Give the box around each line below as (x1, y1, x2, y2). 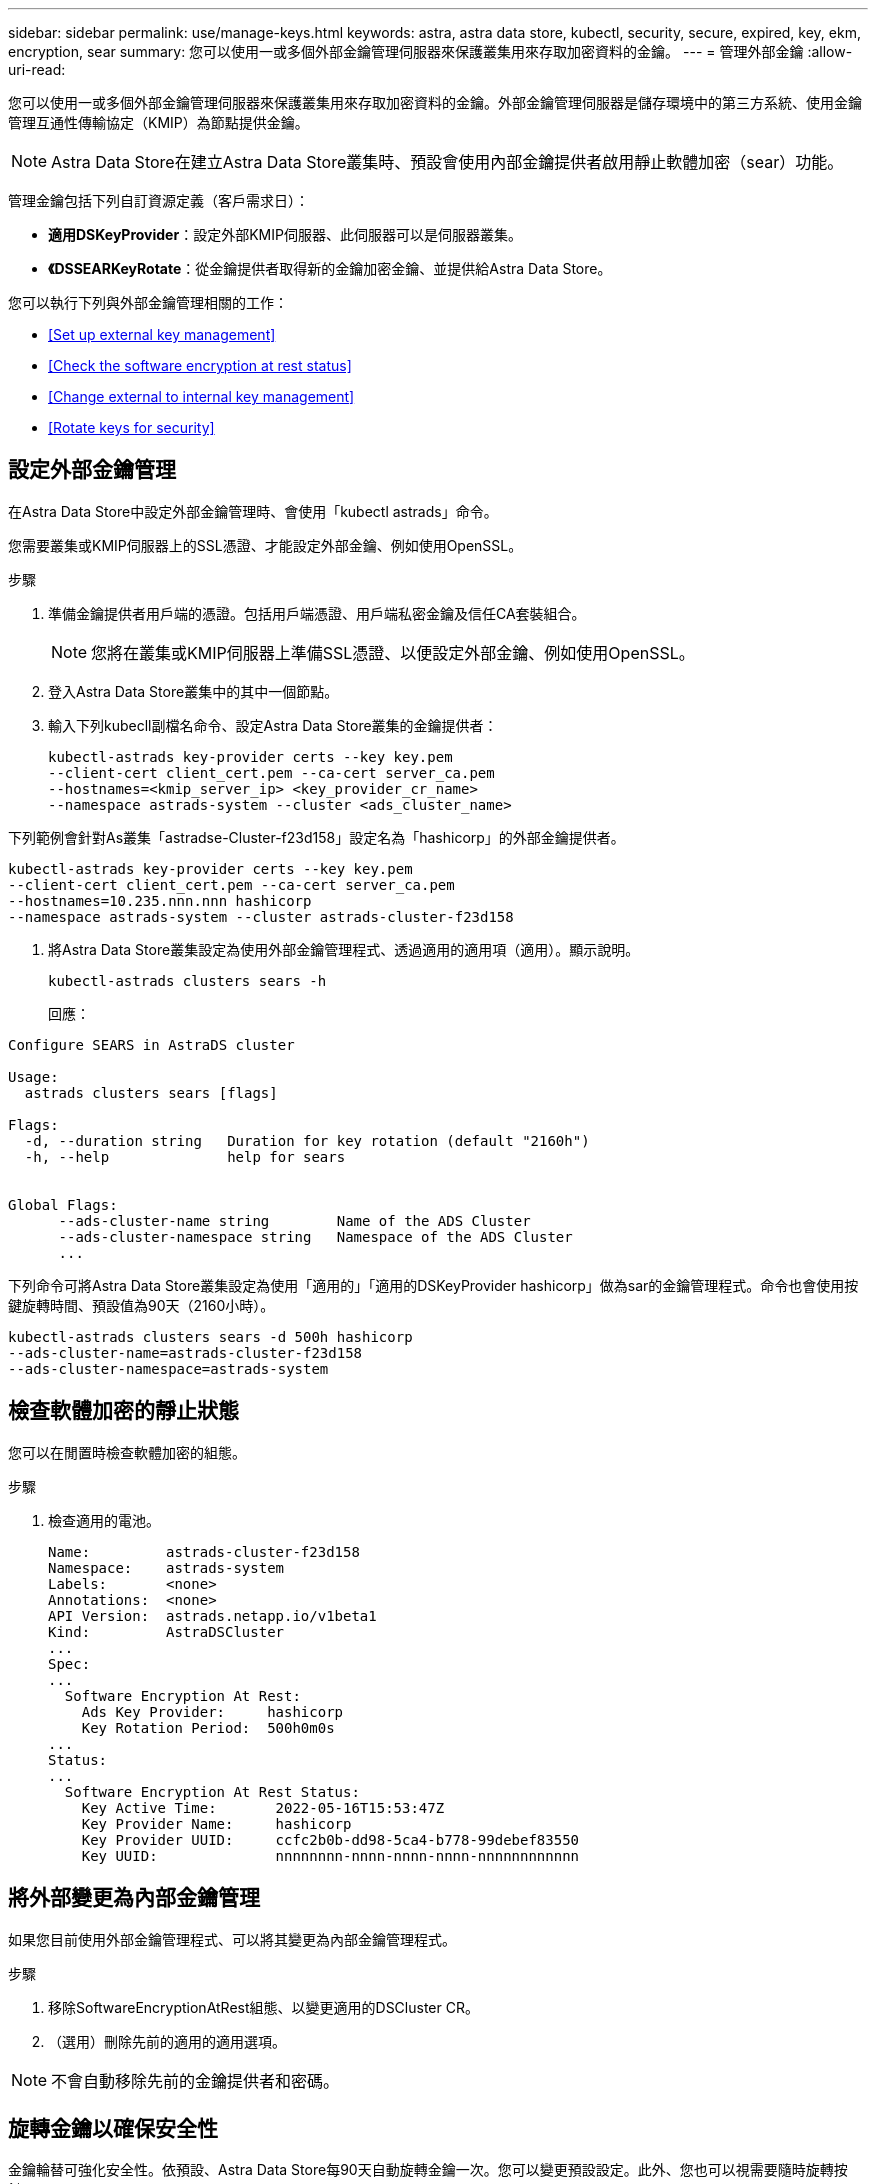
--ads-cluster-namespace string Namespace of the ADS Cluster (58, 1228, 573, 1245)
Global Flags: (8, 1196, 118, 1213)
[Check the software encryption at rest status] (48, 357, 352, 374)
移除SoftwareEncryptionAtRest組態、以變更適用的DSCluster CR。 (48, 1998, 479, 2016)
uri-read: (8, 61, 66, 78)
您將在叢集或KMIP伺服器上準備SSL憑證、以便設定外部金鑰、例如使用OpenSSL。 (91, 642, 695, 663)
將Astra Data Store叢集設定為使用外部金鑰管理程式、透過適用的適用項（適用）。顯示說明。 (48, 940, 640, 958)
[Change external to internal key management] (48, 388, 355, 405)
